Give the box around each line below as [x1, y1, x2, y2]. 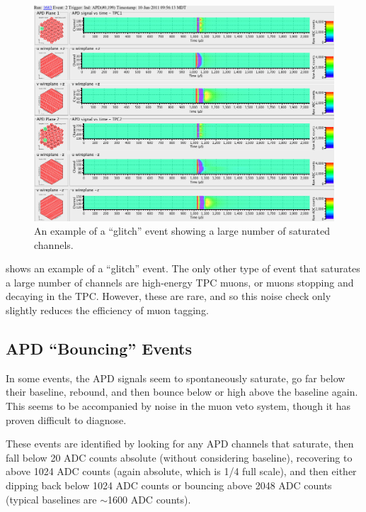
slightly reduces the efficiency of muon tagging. [6, 303, 209, 318]
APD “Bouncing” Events [6, 338, 193, 360]
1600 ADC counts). [108, 491, 191, 506]
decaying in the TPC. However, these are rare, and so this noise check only [6, 289, 331, 304]
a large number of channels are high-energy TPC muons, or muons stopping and [6, 274, 354, 289]
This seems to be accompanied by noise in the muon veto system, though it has [6, 399, 350, 413]
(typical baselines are [6, 491, 97, 506]
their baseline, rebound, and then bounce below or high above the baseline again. [6, 384, 358, 399]
